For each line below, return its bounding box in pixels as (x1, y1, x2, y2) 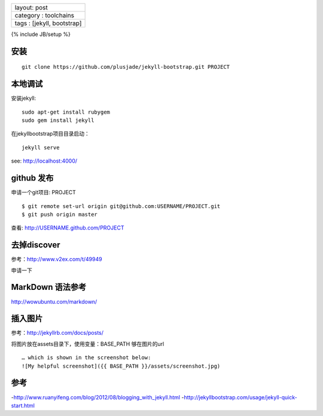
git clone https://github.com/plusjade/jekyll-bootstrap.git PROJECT (22, 63, 230, 71)
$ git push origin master (22, 211, 98, 218)
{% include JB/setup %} (11, 30, 71, 38)
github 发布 (11, 173, 54, 183)
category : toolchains (14, 11, 75, 19)
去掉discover (11, 240, 60, 250)
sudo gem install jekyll (22, 117, 95, 124)
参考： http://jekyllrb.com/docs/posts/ (11, 329, 104, 337)
